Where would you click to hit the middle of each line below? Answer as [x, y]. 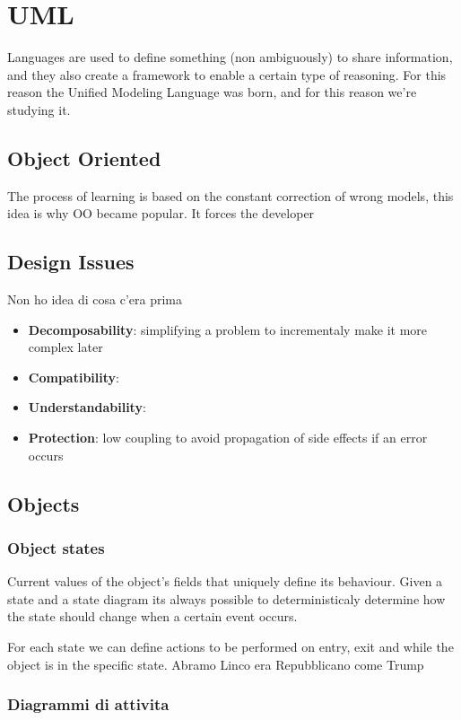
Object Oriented [84, 158]
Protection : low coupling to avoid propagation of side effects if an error [228, 438]
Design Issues [71, 262]
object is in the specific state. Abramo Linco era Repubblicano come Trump [216, 664]
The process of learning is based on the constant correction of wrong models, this [230, 195]
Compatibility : [74, 377]
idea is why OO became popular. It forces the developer [161, 213]
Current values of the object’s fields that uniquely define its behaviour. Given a [225, 581]
